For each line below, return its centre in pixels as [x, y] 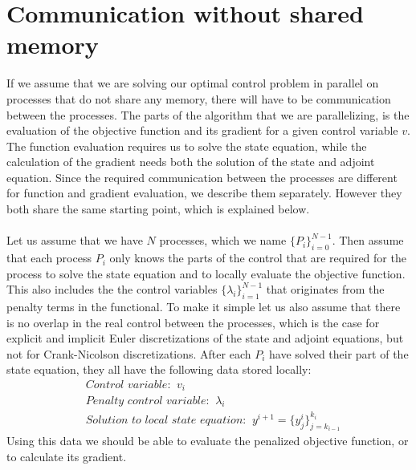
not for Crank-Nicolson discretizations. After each [129, 353]
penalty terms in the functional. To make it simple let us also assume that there [204, 307]
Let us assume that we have [75, 240]
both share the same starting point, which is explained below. [158, 209]
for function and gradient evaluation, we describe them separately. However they [204, 193]
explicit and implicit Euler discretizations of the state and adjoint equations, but [205, 338]
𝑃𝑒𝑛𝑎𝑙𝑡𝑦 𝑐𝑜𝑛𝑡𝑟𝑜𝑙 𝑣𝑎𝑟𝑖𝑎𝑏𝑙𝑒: [147, 401]
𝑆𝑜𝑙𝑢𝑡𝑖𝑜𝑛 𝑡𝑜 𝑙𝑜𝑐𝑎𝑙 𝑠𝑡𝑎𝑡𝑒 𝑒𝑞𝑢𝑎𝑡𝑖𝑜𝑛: [166, 420]
